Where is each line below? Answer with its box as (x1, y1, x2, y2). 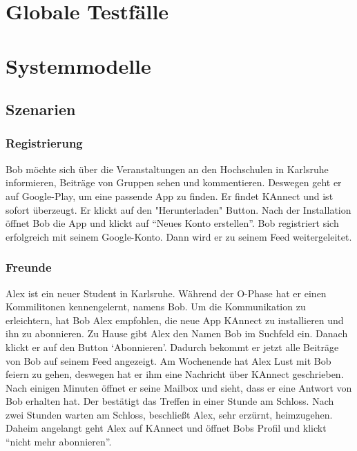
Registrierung (6, 134, 83, 152)
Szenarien (6, 99, 76, 120)
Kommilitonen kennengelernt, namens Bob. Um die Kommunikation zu (6, 299, 306, 314)
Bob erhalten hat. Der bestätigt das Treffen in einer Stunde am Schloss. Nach (6, 394, 334, 408)
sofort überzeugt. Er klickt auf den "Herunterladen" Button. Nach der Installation (6, 202, 351, 217)
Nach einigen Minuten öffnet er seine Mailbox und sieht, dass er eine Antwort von (6, 380, 352, 394)
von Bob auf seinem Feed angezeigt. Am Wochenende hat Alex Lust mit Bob (6, 353, 331, 368)
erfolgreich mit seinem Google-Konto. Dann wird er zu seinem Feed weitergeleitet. (6, 229, 352, 243)
